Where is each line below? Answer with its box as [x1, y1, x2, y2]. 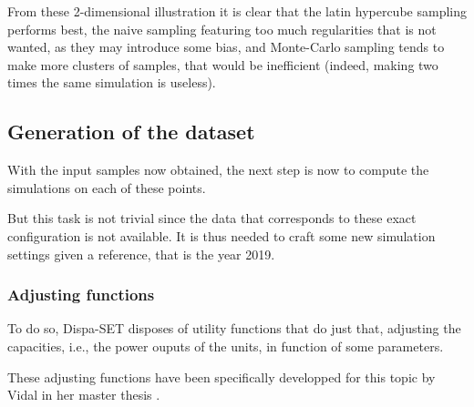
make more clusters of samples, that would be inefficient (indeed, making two [7, 55, 438, 74]
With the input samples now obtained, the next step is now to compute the [7, 160, 429, 179]
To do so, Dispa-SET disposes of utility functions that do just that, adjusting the [7, 319, 461, 338]
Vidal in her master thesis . [7, 385, 160, 404]
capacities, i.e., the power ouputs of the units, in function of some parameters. [7, 336, 444, 355]
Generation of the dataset [7, 117, 255, 146]
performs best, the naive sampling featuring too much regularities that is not [7, 19, 437, 38]
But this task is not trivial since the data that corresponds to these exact [7, 209, 417, 228]
